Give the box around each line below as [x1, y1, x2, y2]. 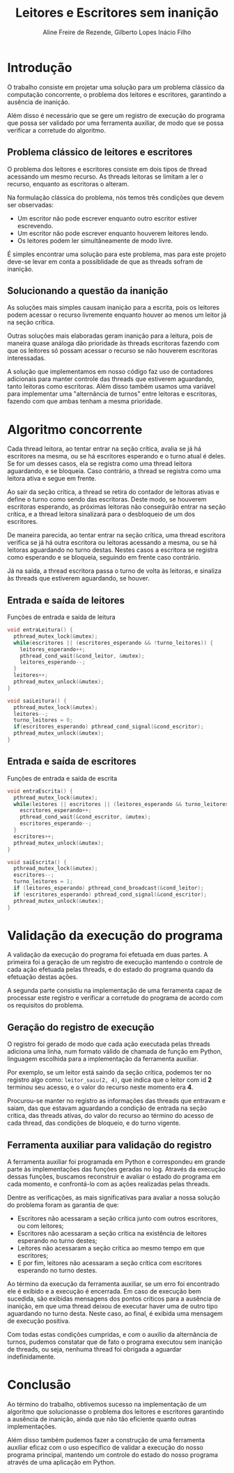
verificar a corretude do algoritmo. [7, 126, 106, 134]
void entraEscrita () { [7, 787, 73, 795]
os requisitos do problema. [7, 1001, 84, 1010]
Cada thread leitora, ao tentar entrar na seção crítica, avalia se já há [7, 444, 202, 453]
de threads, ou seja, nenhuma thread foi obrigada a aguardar [7, 1345, 182, 1354]
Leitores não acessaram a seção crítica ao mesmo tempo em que [17, 1244, 205, 1253]
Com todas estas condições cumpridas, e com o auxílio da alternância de [7, 1331, 218, 1339]
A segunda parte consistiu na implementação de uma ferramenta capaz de [7, 986, 222, 995]
